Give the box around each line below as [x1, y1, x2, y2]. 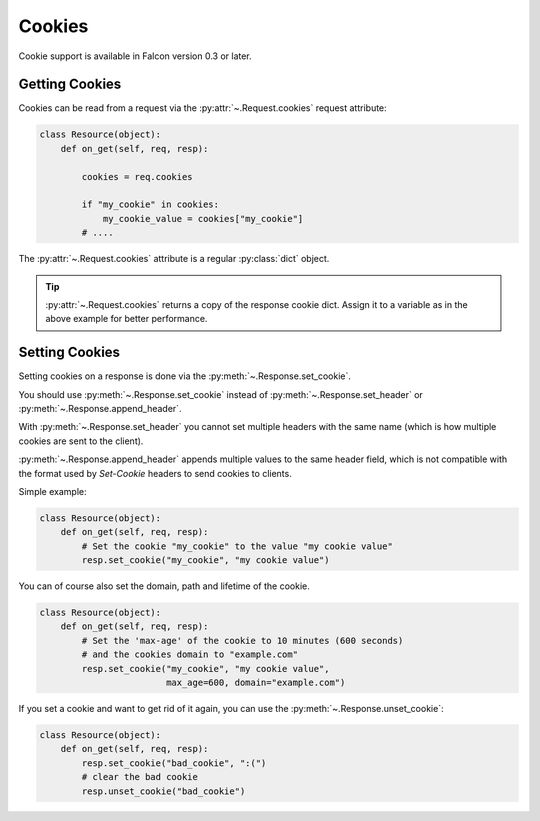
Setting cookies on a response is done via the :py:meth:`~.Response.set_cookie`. [18, 370, 352, 382]
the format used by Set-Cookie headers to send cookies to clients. [18, 467, 292, 479]
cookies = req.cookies [81, 171, 194, 182]
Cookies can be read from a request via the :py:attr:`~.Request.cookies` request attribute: [18, 102, 387, 114]
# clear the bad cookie [81, 771, 199, 783]
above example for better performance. [45, 313, 208, 325]
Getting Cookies [18, 76, 122, 93]
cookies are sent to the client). [18, 435, 144, 447]
